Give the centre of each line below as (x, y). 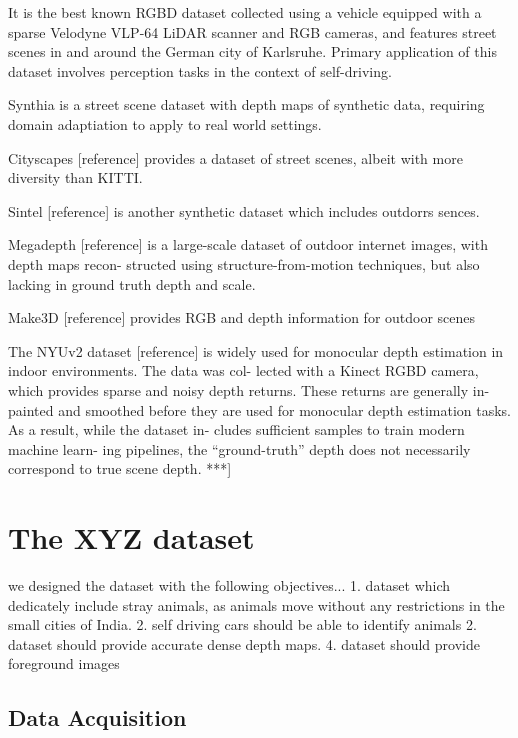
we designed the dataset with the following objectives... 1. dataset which (229, 585)
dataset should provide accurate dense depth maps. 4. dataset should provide (244, 643)
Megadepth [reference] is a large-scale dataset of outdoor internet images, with (248, 244)
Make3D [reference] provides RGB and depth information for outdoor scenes (242, 317)
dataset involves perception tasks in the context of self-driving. (200, 70)
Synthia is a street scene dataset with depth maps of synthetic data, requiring (246, 104)
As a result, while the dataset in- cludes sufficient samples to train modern (236, 429)
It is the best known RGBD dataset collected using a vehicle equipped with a (245, 12)
